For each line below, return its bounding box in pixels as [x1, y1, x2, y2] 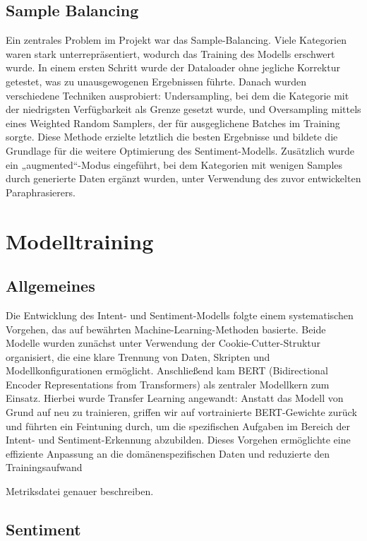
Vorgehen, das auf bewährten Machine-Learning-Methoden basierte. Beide [6, 321, 326, 336]
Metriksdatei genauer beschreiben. [6, 484, 154, 499]
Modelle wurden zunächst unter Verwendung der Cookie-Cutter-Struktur [6, 335, 321, 350]
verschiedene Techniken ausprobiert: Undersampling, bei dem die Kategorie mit [6, 88, 349, 102]
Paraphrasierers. [6, 184, 76, 199]
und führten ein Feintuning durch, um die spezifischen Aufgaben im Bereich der [6, 418, 351, 433]
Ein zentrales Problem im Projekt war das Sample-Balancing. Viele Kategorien [6, 32, 347, 47]
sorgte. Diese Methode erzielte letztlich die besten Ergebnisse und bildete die [6, 129, 338, 144]
